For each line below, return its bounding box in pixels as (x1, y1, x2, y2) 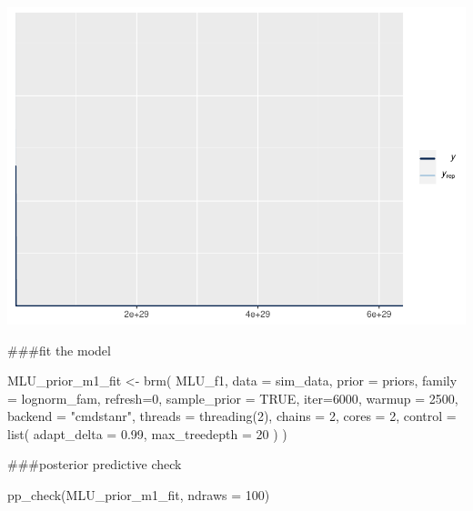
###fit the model (7, 340, 111, 359)
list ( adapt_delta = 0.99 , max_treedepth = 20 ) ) (7, 424, 287, 443)
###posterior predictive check (7, 455, 182, 474)
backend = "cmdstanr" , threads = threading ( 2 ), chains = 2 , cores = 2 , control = (7, 406, 457, 426)
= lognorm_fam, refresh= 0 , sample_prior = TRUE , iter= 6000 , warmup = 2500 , (7, 388, 458, 407)
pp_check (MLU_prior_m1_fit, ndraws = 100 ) (7, 486, 270, 505)
